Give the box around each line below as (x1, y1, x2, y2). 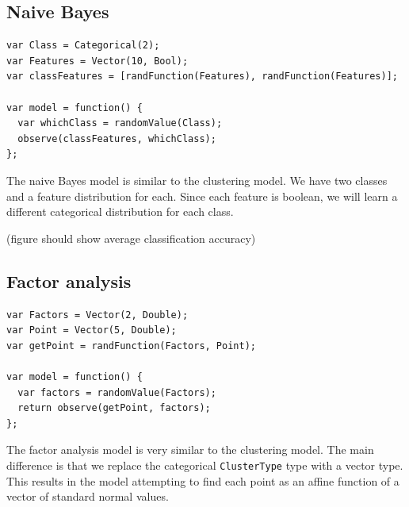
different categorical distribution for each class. (6, 203, 234, 220)
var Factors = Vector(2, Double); (6, 309, 189, 321)
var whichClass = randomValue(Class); (17, 117, 223, 129)
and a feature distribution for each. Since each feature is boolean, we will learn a (6, 187, 398, 204)
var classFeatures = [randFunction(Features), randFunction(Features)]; (6, 71, 398, 83)
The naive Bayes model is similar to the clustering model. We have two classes (6, 171, 388, 188)
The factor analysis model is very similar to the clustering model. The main (6, 441, 374, 458)
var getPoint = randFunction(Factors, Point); (6, 340, 256, 351)
